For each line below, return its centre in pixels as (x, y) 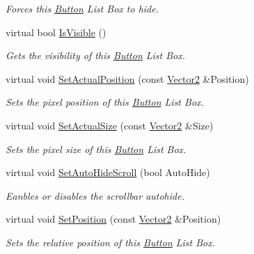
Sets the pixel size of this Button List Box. (96, 149)
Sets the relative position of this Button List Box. (111, 242)
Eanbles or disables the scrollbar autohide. (95, 195)
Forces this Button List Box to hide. (82, 8)
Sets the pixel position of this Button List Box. (105, 102)
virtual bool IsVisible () (56, 32)
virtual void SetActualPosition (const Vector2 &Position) (127, 78)
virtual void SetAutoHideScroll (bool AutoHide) (108, 172)
